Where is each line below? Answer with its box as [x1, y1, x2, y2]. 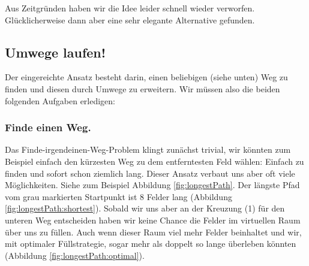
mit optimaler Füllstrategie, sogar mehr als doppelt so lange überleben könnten [5, 237, 296, 250]
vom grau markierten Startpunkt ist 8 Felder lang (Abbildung [5, 190, 232, 202]
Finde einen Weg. [5, 120, 91, 135]
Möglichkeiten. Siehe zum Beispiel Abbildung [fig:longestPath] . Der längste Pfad [5, 179, 300, 191]
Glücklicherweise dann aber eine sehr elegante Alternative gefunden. [5, 13, 255, 26]
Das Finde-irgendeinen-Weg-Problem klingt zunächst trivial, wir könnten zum [5, 143, 291, 156]
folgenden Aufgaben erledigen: [5, 94, 116, 107]
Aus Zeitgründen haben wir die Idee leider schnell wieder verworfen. [5, 2, 255, 14]
